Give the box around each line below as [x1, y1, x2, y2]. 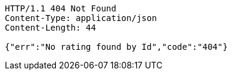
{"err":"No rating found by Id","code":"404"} [5, 42, 228, 52]
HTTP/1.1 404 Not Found [5, 4, 117, 13]
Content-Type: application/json [5, 13, 157, 23]
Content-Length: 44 [5, 23, 96, 32]
